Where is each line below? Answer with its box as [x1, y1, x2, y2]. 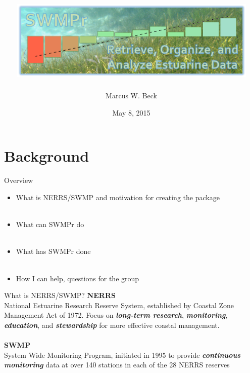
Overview [4, 175, 33, 185]
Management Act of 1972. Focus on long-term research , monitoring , [4, 310, 228, 320]
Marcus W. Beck [106, 90, 157, 101]
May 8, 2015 [112, 107, 151, 118]
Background [4, 145, 89, 166]
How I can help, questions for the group [16, 273, 139, 283]
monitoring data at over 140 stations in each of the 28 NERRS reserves [4, 359, 230, 370]
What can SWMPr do [16, 219, 84, 230]
